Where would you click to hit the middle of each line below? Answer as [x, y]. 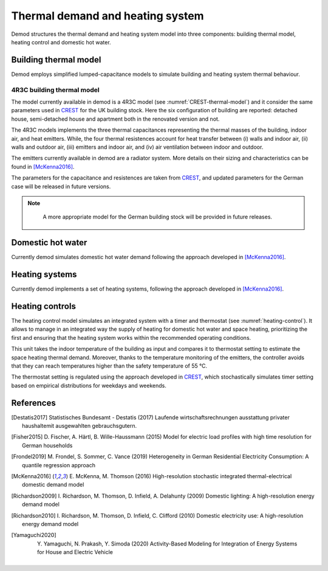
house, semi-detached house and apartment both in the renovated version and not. [115, 119]
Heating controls [43, 306]
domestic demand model [53, 485]
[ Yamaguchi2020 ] [34, 535]
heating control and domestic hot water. [61, 42]
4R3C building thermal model [55, 90]
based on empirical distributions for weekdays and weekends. [89, 385]
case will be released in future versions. [61, 186]
